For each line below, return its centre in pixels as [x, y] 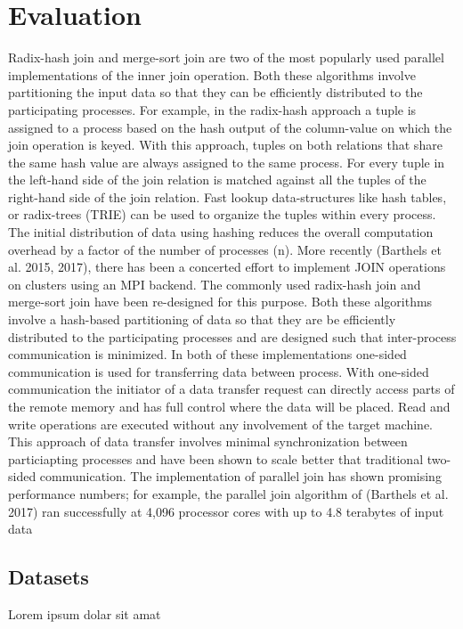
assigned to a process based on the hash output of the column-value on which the [230, 127]
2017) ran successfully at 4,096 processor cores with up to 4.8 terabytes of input [226, 511]
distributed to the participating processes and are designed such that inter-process [232, 336]
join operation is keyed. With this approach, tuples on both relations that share [225, 145]
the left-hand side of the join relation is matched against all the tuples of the [217, 180]
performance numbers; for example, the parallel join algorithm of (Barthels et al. [228, 493]
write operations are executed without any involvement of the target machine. [220, 424]
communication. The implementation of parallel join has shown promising [240, 476]
